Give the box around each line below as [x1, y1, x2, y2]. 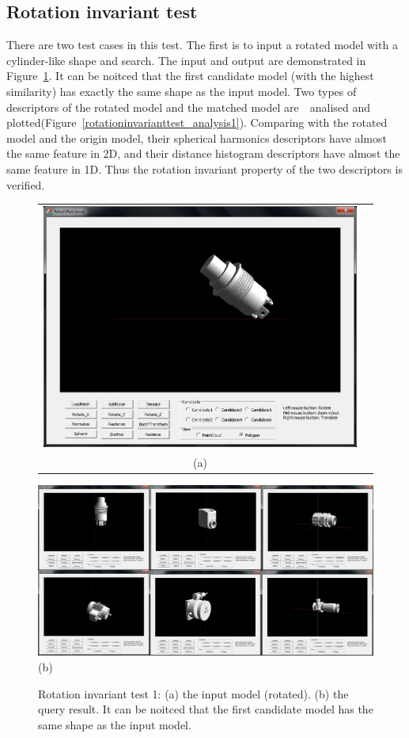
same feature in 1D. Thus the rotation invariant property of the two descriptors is [6, 160, 403, 177]
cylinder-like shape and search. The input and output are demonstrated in [6, 52, 366, 68]
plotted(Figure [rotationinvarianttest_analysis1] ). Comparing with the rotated [6, 114, 388, 131]
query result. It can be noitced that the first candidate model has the [38, 701, 373, 717]
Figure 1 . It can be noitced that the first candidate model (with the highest [6, 67, 374, 84]
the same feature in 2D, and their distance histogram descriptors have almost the [6, 145, 400, 162]
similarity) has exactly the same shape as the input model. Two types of [6, 82, 357, 99]
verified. [6, 176, 45, 193]
